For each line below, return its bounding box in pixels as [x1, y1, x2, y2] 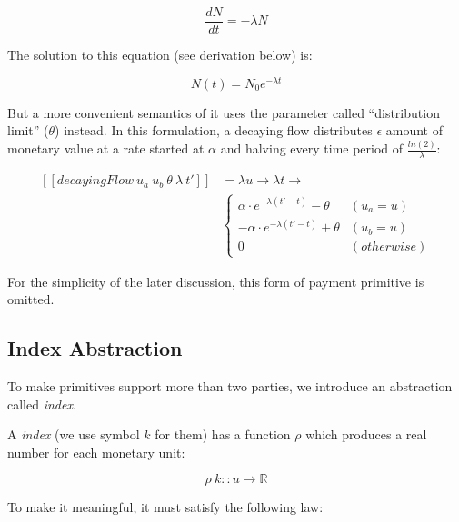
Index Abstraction [7, 334, 183, 362]
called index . [7, 394, 76, 413]
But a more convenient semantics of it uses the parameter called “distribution [7, 103, 440, 122]
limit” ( [7, 121, 49, 140]
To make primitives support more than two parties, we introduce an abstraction [7, 377, 453, 396]
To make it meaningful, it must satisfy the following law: [7, 497, 324, 517]
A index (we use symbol [7, 425, 140, 444]
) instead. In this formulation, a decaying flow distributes [55, 121, 373, 140]
